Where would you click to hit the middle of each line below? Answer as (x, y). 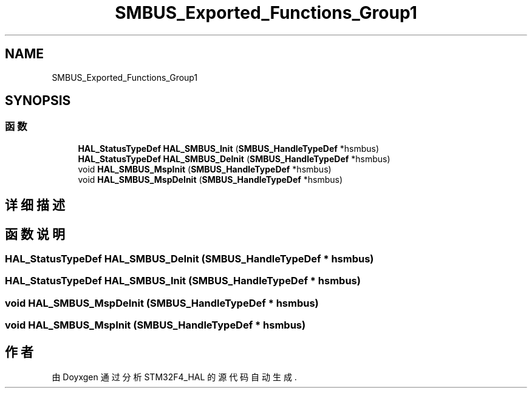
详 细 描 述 (35, 205)
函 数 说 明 (35, 234)
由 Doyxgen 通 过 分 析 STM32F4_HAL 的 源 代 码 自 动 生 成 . (174, 377)
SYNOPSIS (38, 101)
